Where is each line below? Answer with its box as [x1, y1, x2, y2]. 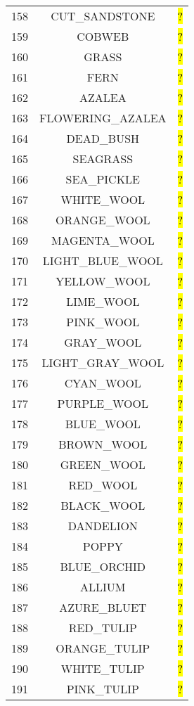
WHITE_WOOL [60, 191, 145, 207]
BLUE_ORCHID [60, 558, 146, 575]
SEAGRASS [72, 150, 134, 167]
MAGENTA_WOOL [51, 232, 155, 248]
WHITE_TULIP [60, 660, 145, 676]
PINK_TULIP [66, 681, 139, 697]
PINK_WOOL [66, 314, 140, 330]
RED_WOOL [68, 477, 138, 493]
